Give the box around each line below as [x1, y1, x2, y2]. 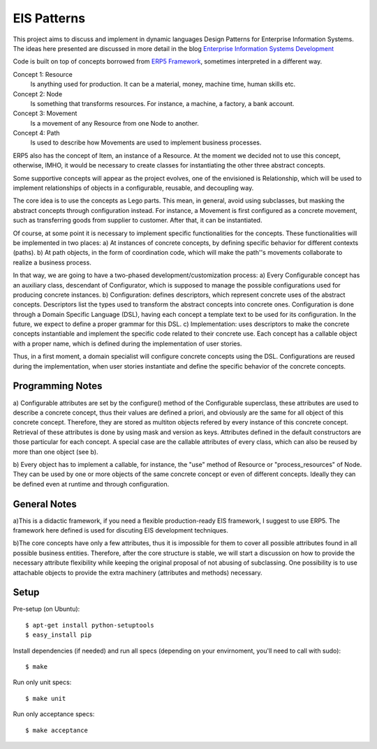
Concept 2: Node [13, 89, 63, 98]
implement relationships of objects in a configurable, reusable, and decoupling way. [13, 184, 254, 192]
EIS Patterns [13, 10, 86, 26]
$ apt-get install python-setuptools [25, 621, 155, 629]
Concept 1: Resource [13, 70, 73, 78]
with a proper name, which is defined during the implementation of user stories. [13, 339, 242, 348]
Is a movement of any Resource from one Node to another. [30, 119, 199, 127]
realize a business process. [13, 258, 92, 267]
